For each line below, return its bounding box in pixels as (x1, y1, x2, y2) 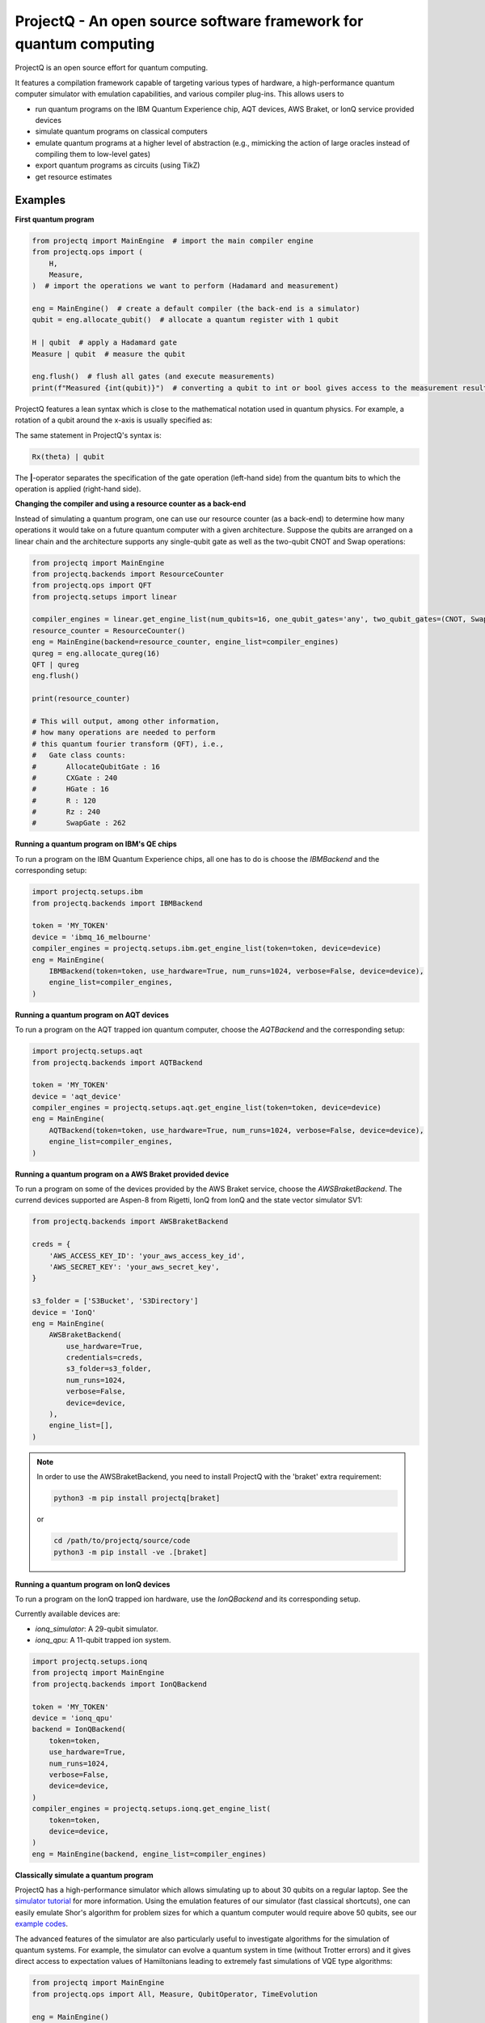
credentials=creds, (65, 1353, 143, 1363)
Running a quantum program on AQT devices (15, 1010, 170, 1020)
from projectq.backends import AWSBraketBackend (32, 1217, 229, 1226)
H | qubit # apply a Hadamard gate (32, 338, 178, 347)
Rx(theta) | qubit (32, 452, 105, 461)
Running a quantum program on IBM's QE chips (15, 839, 177, 849)
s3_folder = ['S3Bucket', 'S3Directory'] (32, 1296, 199, 1306)
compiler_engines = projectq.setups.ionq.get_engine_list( (32, 1805, 271, 1813)
